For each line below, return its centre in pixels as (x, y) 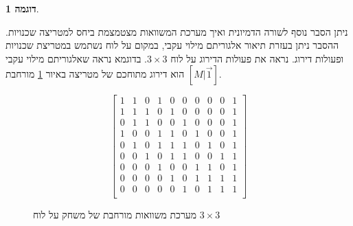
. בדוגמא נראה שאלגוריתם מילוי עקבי (76, 58)
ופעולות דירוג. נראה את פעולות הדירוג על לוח (257, 58)
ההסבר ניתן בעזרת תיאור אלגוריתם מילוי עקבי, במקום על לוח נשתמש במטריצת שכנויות (172, 45)
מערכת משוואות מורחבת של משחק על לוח (115, 214)
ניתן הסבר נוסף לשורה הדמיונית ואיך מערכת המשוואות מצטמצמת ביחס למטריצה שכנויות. (177, 31)
